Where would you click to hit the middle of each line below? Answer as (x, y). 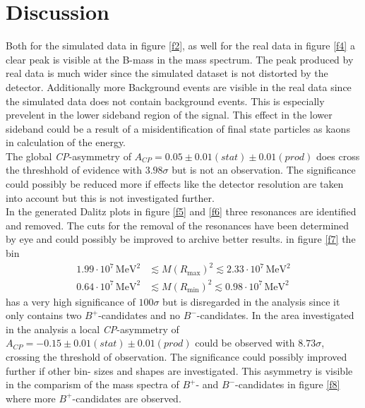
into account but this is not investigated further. (110, 197)
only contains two (44, 315)
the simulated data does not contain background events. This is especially (165, 101)
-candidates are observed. (127, 398)
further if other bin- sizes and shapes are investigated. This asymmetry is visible (179, 370)
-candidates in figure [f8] (288, 384)
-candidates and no (139, 315)
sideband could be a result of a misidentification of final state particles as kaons (178, 128)
